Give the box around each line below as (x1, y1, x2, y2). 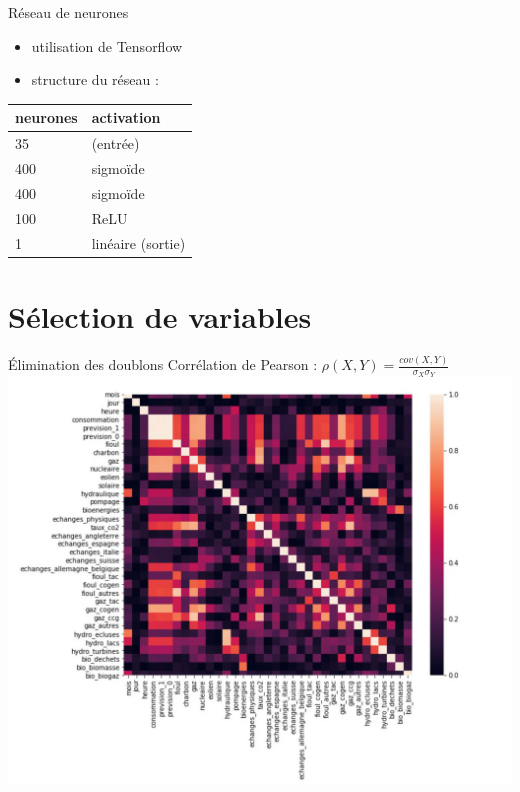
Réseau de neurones (8, 2, 129, 22)
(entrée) (91, 133, 140, 154)
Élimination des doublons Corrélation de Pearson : (8, 354, 318, 375)
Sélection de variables (8, 295, 312, 336)
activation (91, 107, 161, 128)
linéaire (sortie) (91, 232, 186, 253)
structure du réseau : (31, 69, 159, 90)
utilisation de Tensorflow (31, 35, 183, 56)
